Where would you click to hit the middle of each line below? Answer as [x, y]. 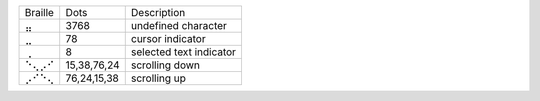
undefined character [178, 25]
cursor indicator [168, 38]
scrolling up [158, 78]
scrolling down [165, 65]
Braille [39, 12]
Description [158, 12]
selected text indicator [183, 52]
